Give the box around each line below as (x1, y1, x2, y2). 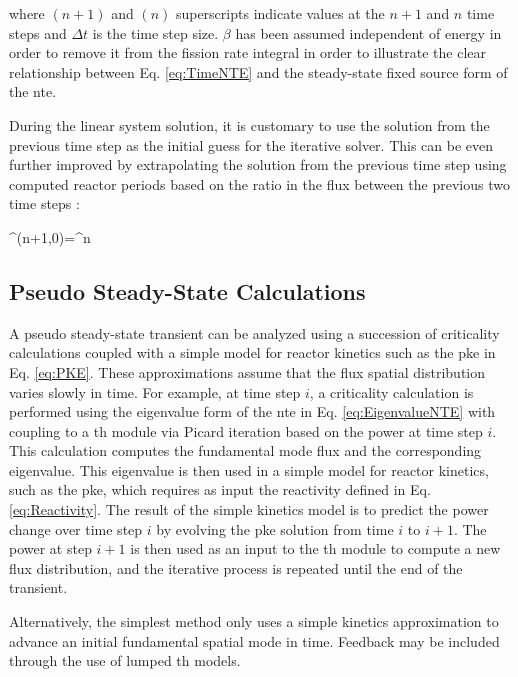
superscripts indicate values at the (175, 3, 385, 23)
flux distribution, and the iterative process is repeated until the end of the (9, 557, 463, 578)
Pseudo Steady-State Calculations (9, 275, 366, 306)
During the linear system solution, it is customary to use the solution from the (9, 114, 490, 135)
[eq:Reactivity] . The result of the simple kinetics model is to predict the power (9, 499, 489, 520)
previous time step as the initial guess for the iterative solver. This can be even (9, 134, 494, 155)
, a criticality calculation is (309, 381, 474, 402)
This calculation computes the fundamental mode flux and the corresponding (9, 440, 482, 461)
